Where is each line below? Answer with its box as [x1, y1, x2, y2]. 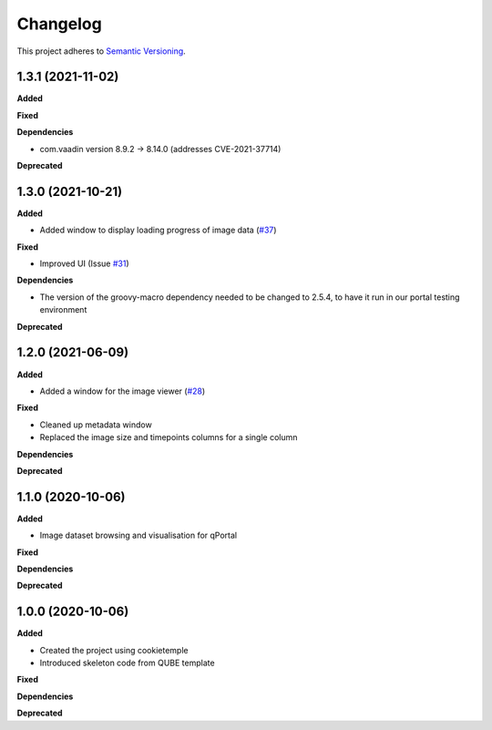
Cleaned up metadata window [39, 419, 152, 430]
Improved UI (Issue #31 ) [39, 258, 129, 269]
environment [39, 304, 87, 315]
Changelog [16, 14, 102, 34]
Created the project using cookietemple [39, 644, 189, 655]
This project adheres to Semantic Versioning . [16, 46, 186, 57]
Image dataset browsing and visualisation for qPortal [39, 530, 238, 541]
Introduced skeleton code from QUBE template [39, 657, 215, 669]
